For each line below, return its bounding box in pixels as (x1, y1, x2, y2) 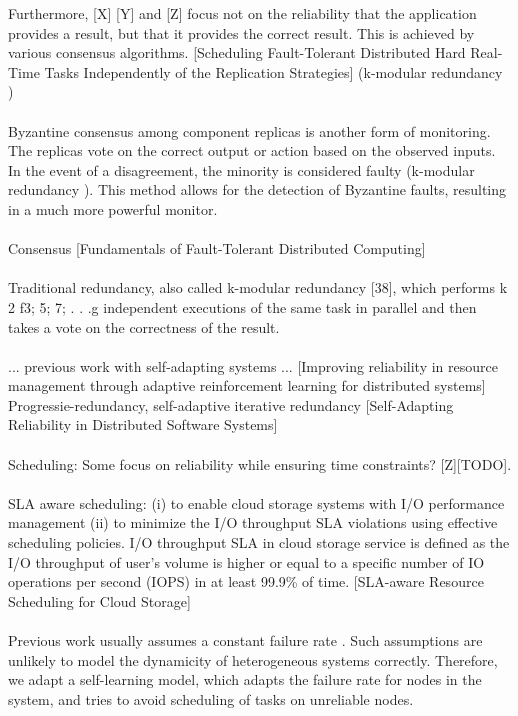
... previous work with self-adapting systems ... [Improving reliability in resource (8, 355, 498, 376)
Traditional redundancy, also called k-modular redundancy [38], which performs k (8, 277, 508, 298)
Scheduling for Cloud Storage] (8, 590, 191, 611)
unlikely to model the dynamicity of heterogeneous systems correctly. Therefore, (8, 649, 498, 670)
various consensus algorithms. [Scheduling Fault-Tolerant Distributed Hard (8, 42, 466, 63)
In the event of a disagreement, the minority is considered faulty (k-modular (8, 159, 475, 180)
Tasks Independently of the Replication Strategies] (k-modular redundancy (44, 61, 503, 82)
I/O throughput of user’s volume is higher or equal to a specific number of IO (8, 551, 485, 572)
